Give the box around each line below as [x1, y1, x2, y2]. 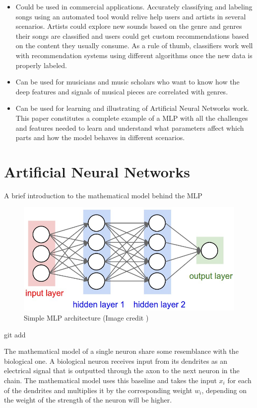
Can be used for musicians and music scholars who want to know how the [15, 77, 240, 87]
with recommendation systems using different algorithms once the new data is [15, 50, 253, 60]
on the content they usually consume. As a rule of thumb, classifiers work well [15, 40, 253, 51]
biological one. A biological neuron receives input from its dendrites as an [4, 355, 228, 366]
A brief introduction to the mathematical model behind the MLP [4, 190, 202, 200]
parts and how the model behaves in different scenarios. [15, 132, 185, 143]
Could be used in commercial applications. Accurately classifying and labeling [15, 1, 253, 11]
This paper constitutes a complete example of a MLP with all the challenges [15, 112, 248, 123]
